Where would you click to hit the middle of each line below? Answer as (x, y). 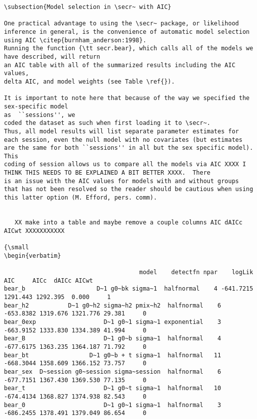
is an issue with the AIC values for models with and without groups (122, 181)
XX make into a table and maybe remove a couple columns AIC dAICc (128, 223)
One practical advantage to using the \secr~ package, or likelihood (122, 24)
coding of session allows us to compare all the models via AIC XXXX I (125, 164)
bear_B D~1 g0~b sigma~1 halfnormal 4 (113, 339)
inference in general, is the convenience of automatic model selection (127, 32)
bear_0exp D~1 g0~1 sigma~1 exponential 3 (113, 322)
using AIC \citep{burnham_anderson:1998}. (75, 40)
